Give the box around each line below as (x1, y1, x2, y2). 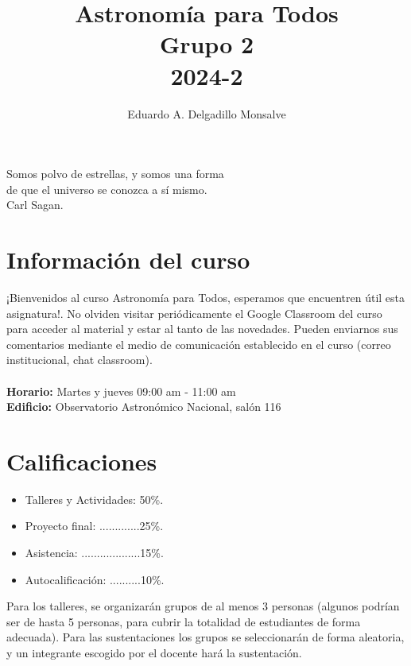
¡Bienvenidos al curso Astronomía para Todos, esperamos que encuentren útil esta (6, 289, 405, 305)
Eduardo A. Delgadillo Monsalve (127, 105, 286, 122)
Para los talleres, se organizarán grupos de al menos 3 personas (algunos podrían (6, 598, 400, 614)
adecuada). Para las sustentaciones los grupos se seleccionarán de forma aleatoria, (6, 629, 405, 645)
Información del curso (6, 243, 250, 276)
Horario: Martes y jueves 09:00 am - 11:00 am (6, 382, 236, 399)
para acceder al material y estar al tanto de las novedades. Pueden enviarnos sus (6, 320, 398, 337)
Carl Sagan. (6, 196, 64, 213)
